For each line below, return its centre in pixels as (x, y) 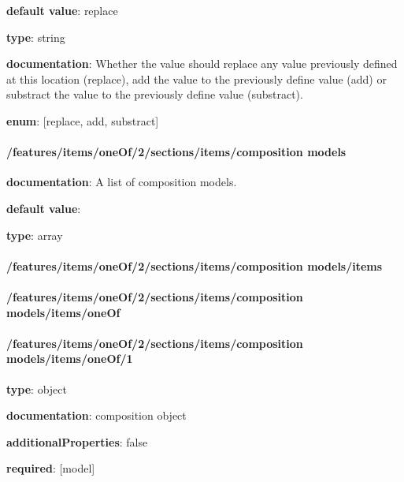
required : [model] (51, 468)
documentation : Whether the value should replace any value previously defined (202, 64)
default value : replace (62, 10)
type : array (35, 235)
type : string (36, 37)
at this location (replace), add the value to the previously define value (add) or (196, 78)
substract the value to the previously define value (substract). (155, 94)
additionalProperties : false (77, 441)
